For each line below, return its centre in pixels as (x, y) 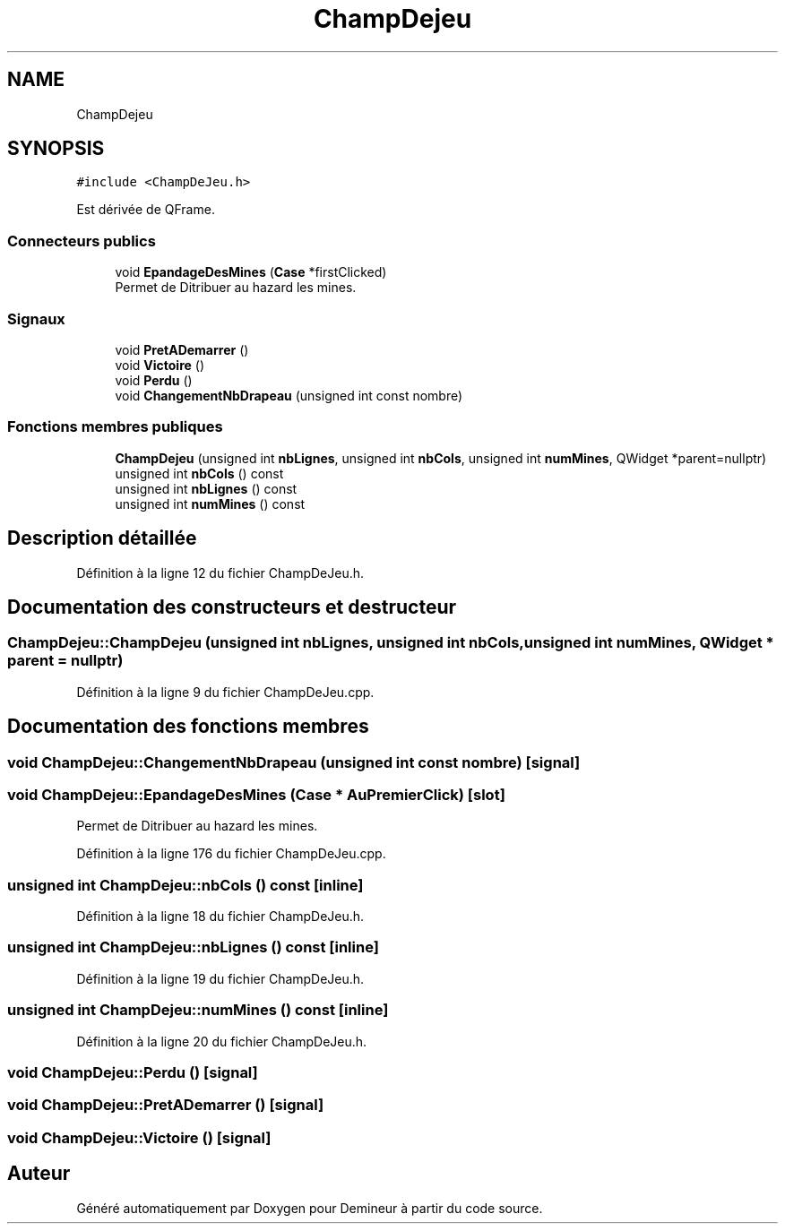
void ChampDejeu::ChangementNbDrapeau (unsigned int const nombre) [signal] (294, 762)
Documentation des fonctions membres (188, 727)
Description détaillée (102, 538)
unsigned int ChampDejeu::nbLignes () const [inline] (193, 947)
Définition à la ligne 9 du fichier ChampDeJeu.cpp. (225, 692)
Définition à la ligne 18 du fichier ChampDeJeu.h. (220, 917)
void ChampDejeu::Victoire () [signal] (139, 1137)
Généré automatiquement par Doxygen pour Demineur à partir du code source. (310, 1208)
